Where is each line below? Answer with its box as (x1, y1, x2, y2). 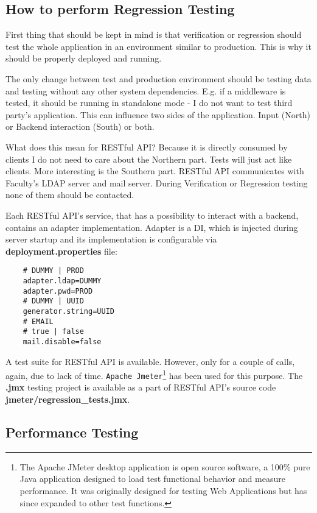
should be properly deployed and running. (5, 52, 162, 65)
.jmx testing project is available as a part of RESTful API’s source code (5, 381, 276, 394)
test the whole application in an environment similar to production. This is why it (5, 40, 312, 52)
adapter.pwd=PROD (23, 286, 93, 295)
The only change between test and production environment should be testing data (5, 72, 312, 85)
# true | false (23, 327, 84, 336)
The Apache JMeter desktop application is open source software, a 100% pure (19, 460, 310, 473)
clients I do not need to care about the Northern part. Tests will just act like (5, 152, 292, 165)
